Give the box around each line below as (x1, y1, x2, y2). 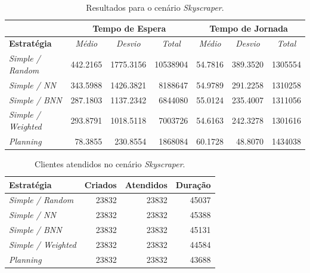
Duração (175, 178, 211, 191)
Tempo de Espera (92, 22, 166, 34)
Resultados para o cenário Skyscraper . (86, 1, 224, 13)
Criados (84, 178, 117, 191)
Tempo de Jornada (209, 22, 288, 34)
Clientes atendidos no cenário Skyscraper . (35, 157, 185, 170)
